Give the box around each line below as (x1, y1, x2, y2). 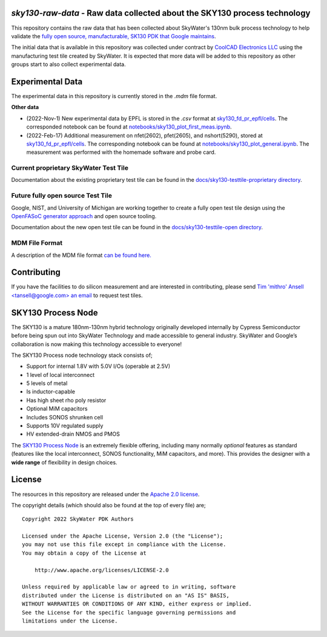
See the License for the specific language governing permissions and (22, 609, 236, 616)
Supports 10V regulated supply (26, 422, 104, 430)
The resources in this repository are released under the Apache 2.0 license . (11, 490, 200, 498)
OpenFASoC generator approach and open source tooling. (11, 213, 157, 219)
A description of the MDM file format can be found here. (11, 252, 151, 259)
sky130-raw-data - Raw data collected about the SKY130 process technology (11, 8, 311, 18)
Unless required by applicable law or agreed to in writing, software (22, 584, 236, 590)
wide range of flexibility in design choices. (11, 458, 117, 466)
